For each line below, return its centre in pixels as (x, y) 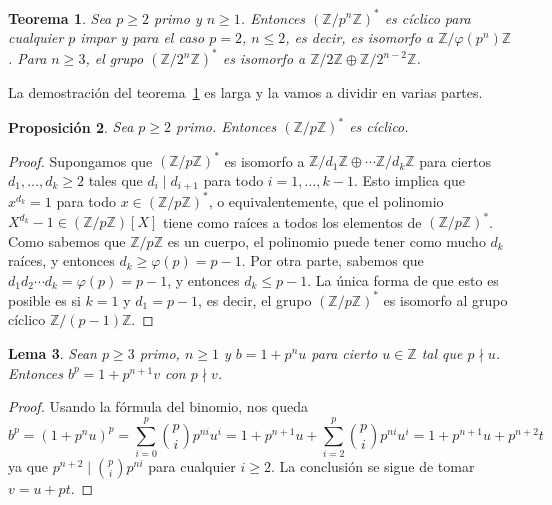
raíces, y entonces (61, 260)
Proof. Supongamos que (80, 160)
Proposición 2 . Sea (71, 126)
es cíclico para (427, 17)
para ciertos (455, 160)
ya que (28, 465)
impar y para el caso (142, 37)
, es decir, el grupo (255, 299)
